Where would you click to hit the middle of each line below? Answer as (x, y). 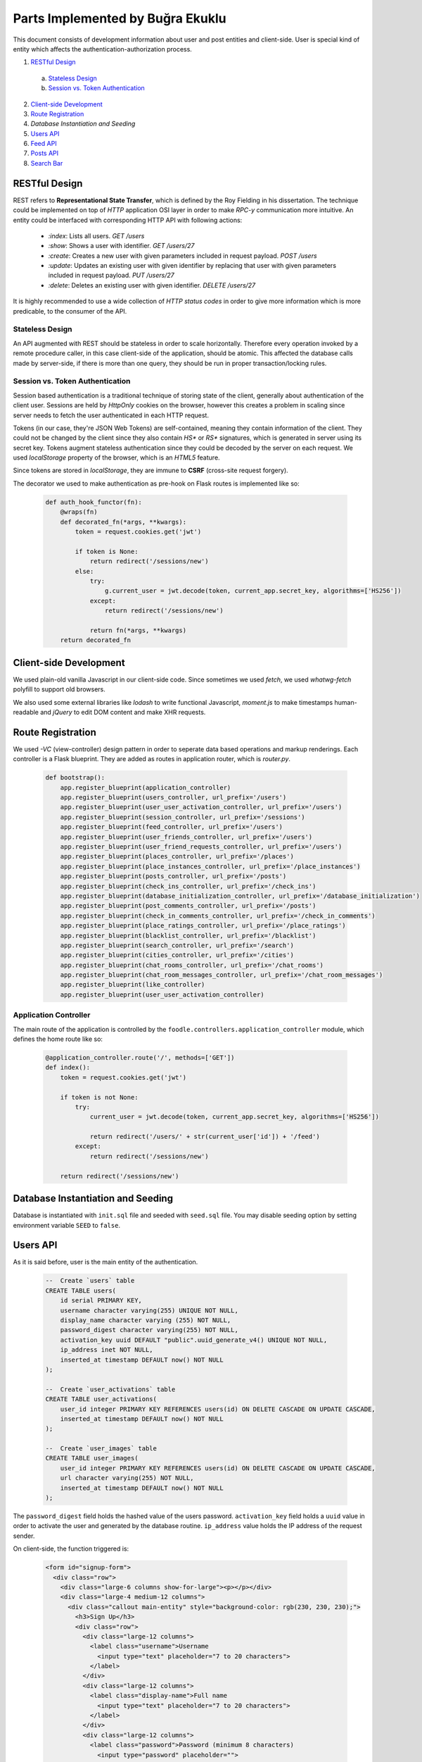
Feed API (44, 144)
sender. (24, 1536)
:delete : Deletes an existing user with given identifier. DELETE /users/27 (152, 285)
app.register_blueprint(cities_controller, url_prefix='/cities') (177, 955)
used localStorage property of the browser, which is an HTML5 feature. (117, 457)
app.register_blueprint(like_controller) (133, 985)
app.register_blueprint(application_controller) (146, 787)
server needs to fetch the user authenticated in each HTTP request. (111, 415)
